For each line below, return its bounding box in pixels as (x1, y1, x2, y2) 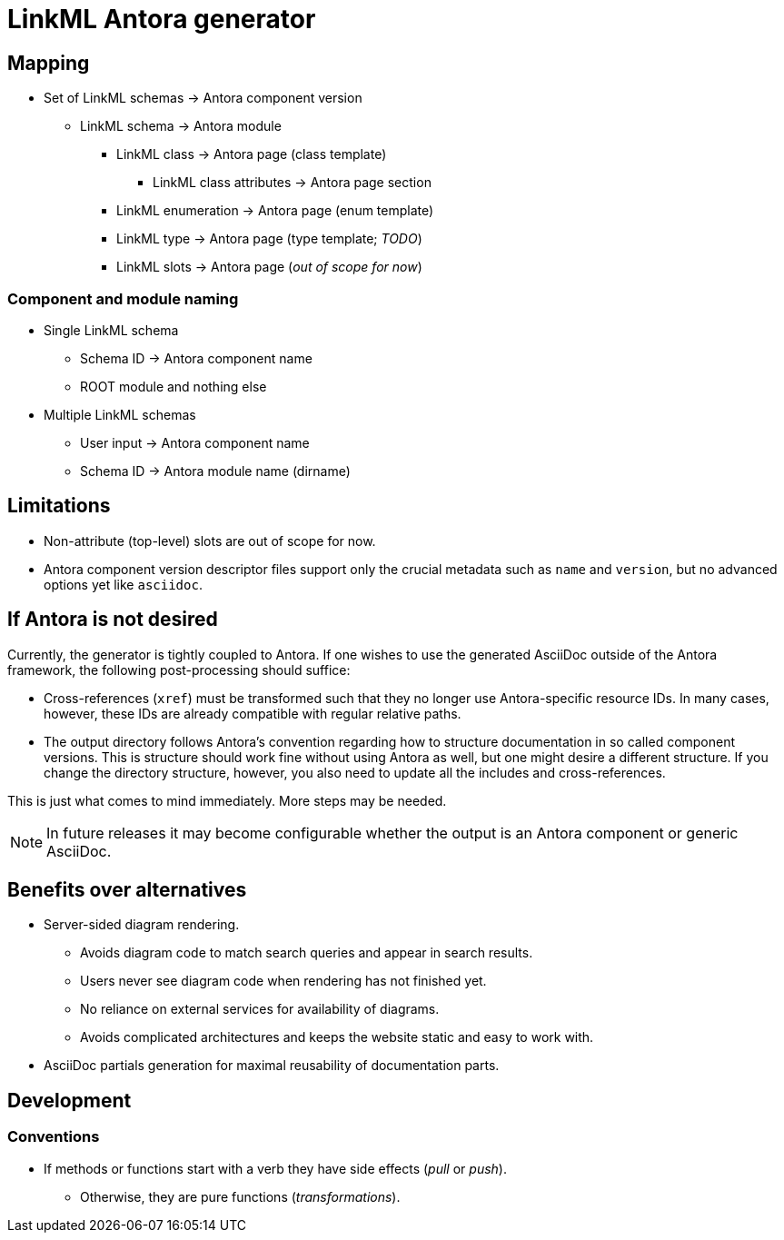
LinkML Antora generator (7, 4, 316, 35)
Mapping (7, 51, 90, 74)
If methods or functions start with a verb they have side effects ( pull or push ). (44, 1160, 507, 1176)
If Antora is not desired (7, 608, 218, 631)
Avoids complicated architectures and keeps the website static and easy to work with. (80, 1029, 594, 1046)
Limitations (7, 494, 111, 518)
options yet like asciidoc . (44, 576, 203, 592)
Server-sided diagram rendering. (44, 917, 240, 933)
